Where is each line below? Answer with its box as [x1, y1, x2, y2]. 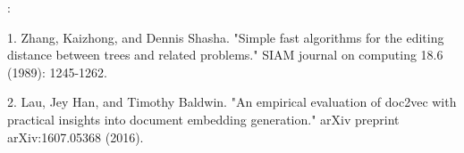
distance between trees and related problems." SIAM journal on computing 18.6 [7, 45, 443, 64]
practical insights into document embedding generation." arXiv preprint [7, 109, 400, 128]
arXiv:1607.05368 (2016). [7, 127, 144, 146]
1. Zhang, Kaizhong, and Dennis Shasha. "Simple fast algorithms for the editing [7, 28, 444, 46]
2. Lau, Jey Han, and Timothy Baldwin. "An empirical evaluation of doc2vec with [7, 93, 457, 111]
